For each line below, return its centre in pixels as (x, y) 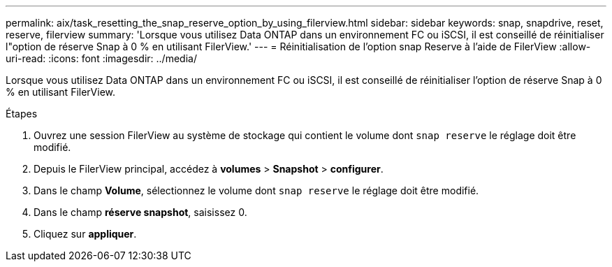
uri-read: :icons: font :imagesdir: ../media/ (101, 58)
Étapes (22, 114)
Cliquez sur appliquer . (85, 234)
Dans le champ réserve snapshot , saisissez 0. (140, 212)
